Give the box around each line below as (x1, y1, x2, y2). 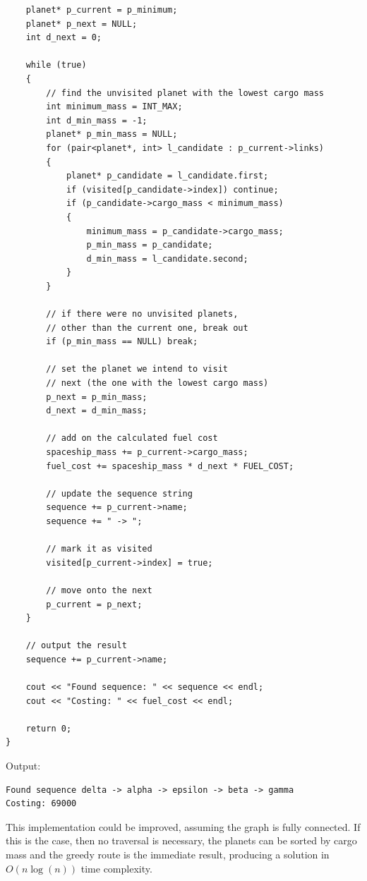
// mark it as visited (46, 544, 152, 554)
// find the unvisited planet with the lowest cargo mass (46, 87, 325, 98)
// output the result (25, 640, 127, 651)
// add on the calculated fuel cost (46, 433, 218, 444)
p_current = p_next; (46, 599, 143, 609)
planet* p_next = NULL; (25, 18, 138, 29)
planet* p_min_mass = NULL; (46, 129, 178, 140)
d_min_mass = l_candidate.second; (86, 253, 248, 264)
